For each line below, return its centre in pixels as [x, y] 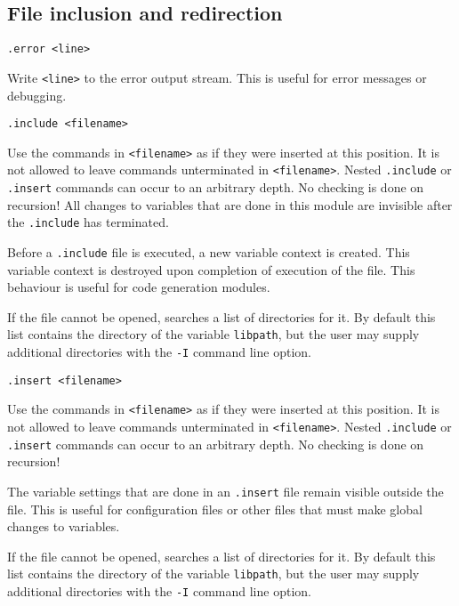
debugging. [37, 95]
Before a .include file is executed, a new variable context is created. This [209, 251]
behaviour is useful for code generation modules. [139, 287]
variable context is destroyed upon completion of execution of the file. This [211, 269]
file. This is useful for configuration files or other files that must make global [215, 509]
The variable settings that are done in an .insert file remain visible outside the [225, 491]
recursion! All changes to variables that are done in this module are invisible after [230, 204]
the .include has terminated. [88, 222]
